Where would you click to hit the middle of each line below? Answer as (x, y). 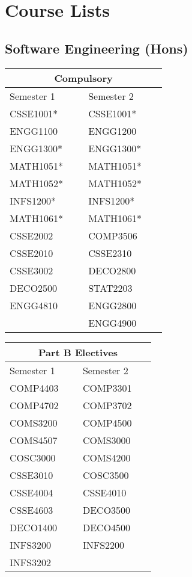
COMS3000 (106, 440)
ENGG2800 (112, 305)
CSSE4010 (104, 492)
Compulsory (83, 78)
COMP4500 (107, 422)
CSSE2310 (110, 253)
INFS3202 (31, 562)
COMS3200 (34, 422)
